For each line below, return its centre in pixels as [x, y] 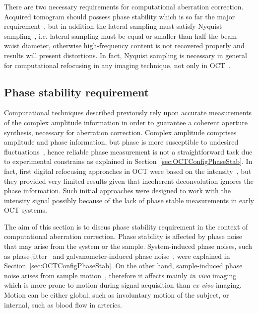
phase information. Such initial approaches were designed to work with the [117, 191]
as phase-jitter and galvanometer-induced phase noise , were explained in [117, 256]
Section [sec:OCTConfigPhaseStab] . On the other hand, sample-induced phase [123, 266]
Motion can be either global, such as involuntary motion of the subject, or [117, 295]
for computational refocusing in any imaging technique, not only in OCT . [117, 65]
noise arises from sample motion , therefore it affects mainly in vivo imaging [120, 275]
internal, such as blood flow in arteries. [63, 304]
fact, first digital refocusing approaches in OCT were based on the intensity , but [128, 171]
